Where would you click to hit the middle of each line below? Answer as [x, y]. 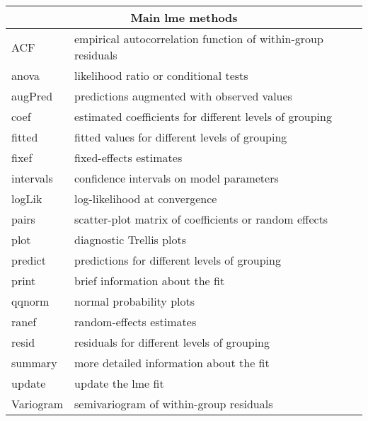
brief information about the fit [150, 281]
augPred [32, 96]
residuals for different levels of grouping [172, 342]
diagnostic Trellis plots [131, 240]
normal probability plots [135, 301]
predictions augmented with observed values [183, 96]
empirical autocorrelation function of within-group [199, 39]
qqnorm [30, 301]
